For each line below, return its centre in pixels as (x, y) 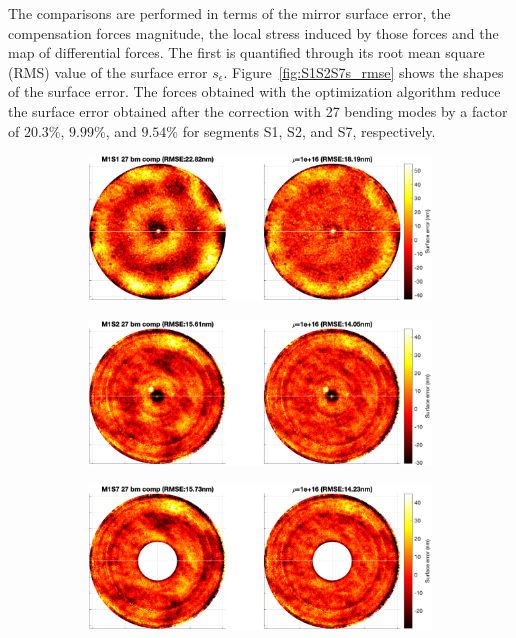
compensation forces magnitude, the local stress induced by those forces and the (253, 32)
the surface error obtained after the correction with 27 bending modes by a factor (258, 110)
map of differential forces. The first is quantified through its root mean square (246, 52)
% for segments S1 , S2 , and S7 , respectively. (301, 130)
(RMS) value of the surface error (108, 71)
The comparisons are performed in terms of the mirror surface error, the (229, 13)
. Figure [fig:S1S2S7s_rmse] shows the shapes (363, 71)
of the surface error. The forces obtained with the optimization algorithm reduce (254, 91)
